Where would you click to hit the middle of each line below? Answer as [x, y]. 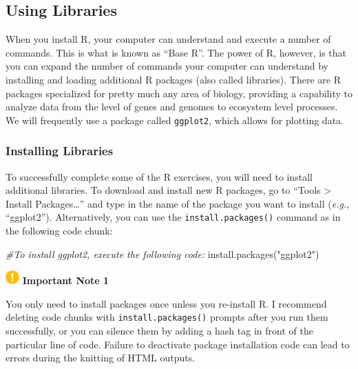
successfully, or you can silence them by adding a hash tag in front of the [159, 331]
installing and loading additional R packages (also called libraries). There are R [173, 79]
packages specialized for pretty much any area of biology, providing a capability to [179, 93]
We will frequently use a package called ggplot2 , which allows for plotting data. [175, 120]
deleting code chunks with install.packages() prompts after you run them [167, 317]
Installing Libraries [60, 151]
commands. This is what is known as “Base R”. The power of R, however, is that [176, 52]
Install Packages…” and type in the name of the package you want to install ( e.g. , [178, 203]
